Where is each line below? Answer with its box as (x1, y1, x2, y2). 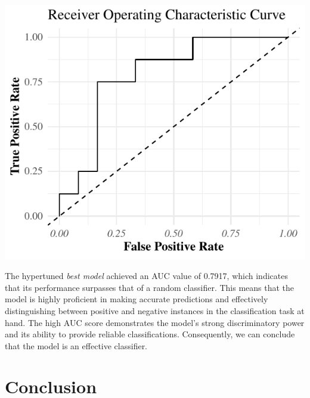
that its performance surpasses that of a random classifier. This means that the (5, 281, 294, 293)
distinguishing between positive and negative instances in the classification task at (5, 304, 305, 316)
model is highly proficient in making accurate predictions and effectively (5, 293, 268, 305)
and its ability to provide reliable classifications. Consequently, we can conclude (5, 328, 295, 340)
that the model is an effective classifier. (5, 339, 148, 352)
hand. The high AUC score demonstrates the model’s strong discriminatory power (5, 316, 305, 328)
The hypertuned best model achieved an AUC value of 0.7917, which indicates (5, 269, 288, 282)
